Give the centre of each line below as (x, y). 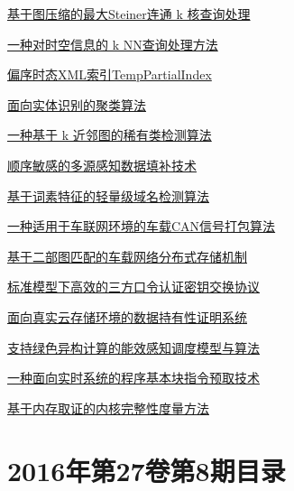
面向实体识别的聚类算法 (77, 104)
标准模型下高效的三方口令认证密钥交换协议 (133, 287)
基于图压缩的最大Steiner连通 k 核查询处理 (129, 14)
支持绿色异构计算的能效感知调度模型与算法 (133, 347)
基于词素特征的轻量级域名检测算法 (108, 195)
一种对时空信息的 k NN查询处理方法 (113, 44)
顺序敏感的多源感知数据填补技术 (102, 165)
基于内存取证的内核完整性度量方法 (108, 408)
